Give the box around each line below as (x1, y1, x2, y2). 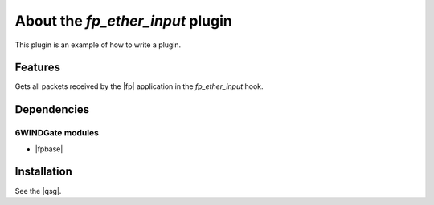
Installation (14, 165, 72, 179)
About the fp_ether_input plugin (14, 12, 232, 30)
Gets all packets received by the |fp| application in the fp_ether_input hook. (14, 82, 264, 91)
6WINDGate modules (14, 127, 100, 139)
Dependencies (14, 102, 90, 116)
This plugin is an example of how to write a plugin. (14, 40, 182, 50)
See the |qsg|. (14, 186, 62, 195)
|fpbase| (35, 144, 63, 154)
